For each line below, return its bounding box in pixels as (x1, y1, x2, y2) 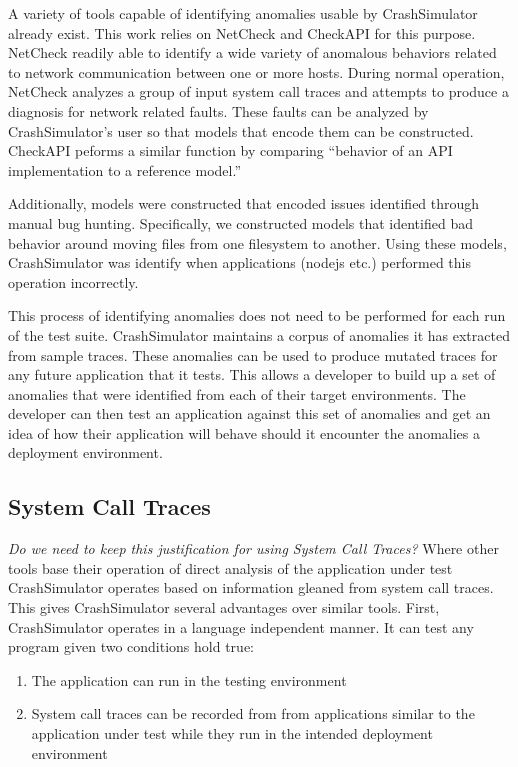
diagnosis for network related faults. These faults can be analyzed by (8, 100, 429, 121)
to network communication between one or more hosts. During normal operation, (8, 61, 505, 82)
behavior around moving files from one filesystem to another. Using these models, (8, 232, 507, 253)
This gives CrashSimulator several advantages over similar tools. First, (8, 597, 440, 618)
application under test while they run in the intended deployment (31, 723, 433, 744)
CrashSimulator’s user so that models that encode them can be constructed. (8, 120, 474, 141)
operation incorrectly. (8, 271, 139, 292)
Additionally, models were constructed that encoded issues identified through (8, 193, 480, 214)
